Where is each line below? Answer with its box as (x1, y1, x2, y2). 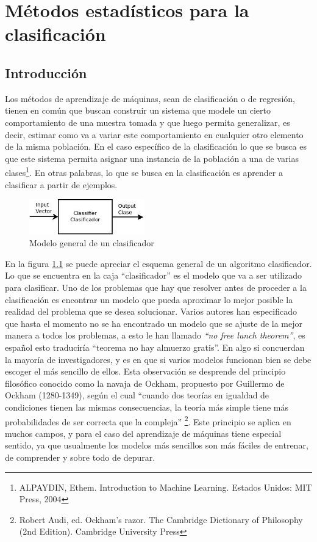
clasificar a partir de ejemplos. (5, 178, 118, 191)
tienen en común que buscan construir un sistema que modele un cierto (5, 104, 271, 117)
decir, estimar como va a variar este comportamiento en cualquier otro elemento (5, 128, 304, 141)
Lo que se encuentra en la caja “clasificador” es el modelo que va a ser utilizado (5, 269, 302, 282)
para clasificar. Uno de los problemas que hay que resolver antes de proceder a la (5, 281, 307, 294)
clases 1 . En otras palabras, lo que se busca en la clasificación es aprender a (5, 164, 283, 178)
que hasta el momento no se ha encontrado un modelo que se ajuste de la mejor (5, 317, 302, 329)
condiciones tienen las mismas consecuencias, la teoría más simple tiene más (5, 401, 288, 414)
